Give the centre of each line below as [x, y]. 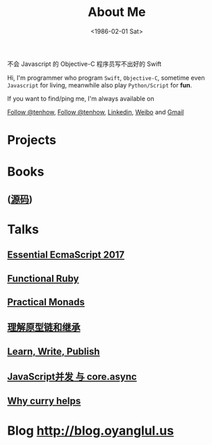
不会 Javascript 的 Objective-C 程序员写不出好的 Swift [84, 64]
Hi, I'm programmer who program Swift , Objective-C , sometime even [106, 78]
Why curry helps [44, 401]
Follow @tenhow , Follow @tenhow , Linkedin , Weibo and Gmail [96, 112]
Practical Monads [46, 302]
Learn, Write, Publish [54, 351]
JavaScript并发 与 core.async [72, 377]
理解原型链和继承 [44, 327]
